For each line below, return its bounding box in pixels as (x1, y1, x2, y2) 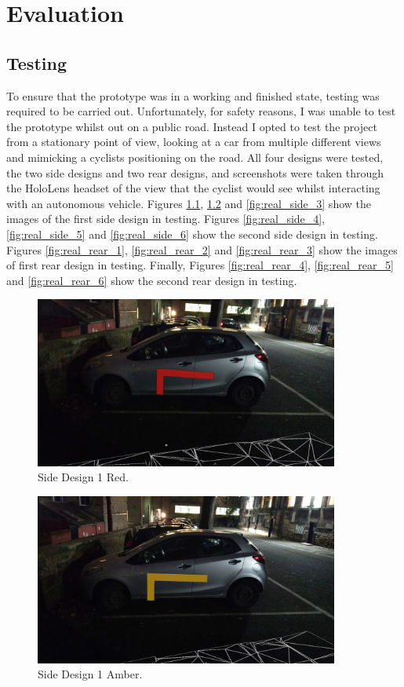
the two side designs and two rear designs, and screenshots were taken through (6, 164, 384, 181)
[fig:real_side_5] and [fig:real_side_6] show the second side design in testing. (6, 225, 378, 242)
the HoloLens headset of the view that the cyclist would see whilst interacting (6, 180, 380, 196)
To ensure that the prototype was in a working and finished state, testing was (6, 87, 380, 104)
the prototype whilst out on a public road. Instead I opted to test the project (6, 118, 377, 134)
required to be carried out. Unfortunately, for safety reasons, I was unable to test (6, 103, 396, 119)
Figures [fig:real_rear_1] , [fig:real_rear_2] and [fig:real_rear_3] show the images (6, 241, 398, 258)
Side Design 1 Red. (38, 469, 129, 485)
